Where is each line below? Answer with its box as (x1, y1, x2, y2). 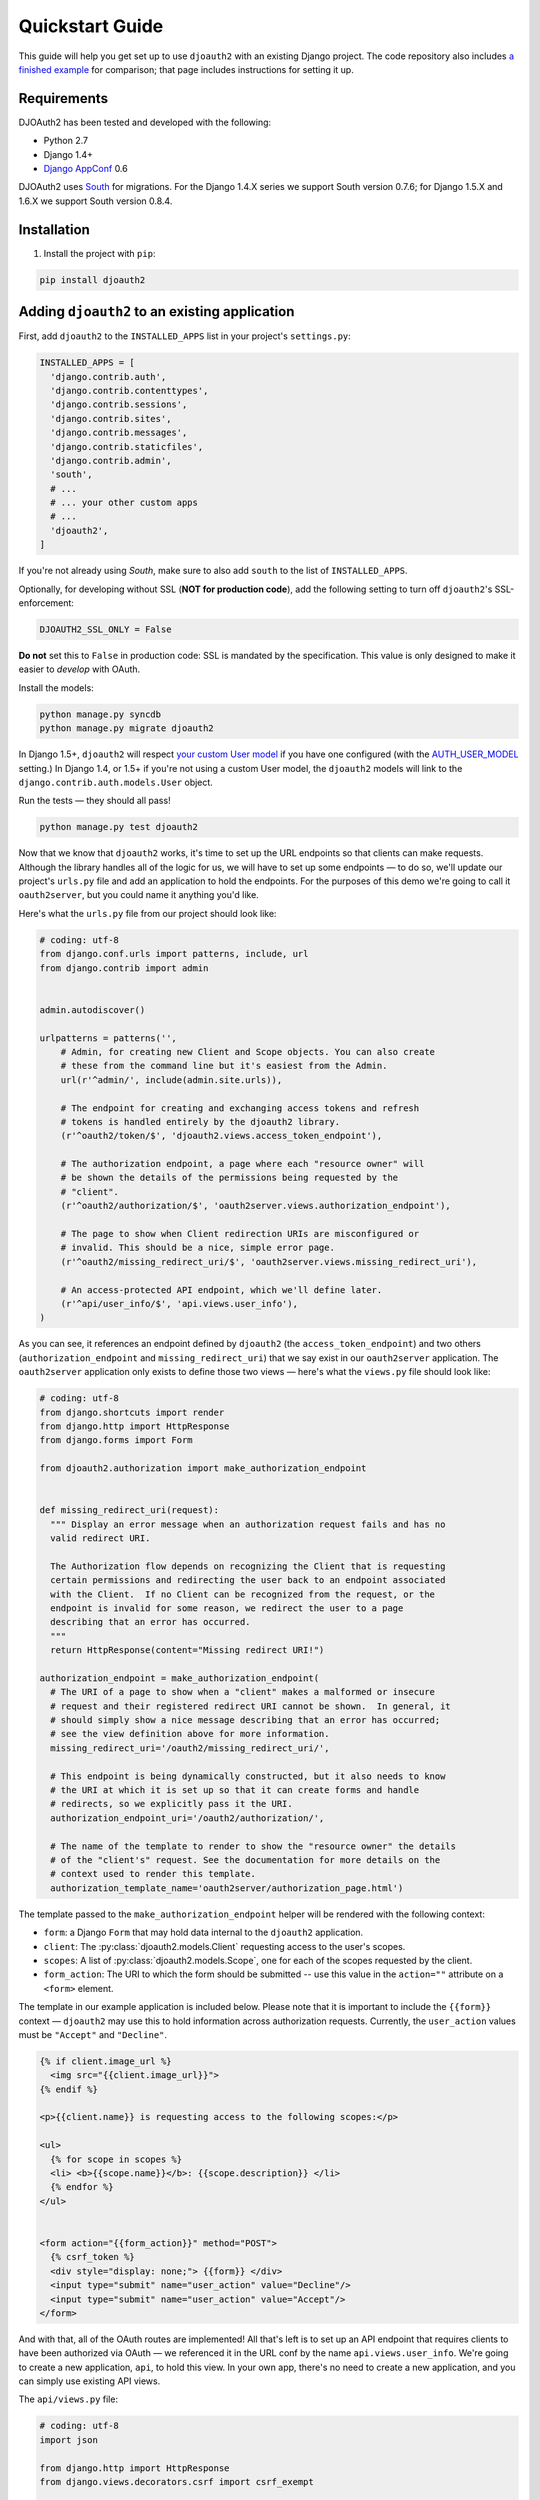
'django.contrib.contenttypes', (50, 385, 209, 396)
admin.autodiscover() (39, 1004, 146, 1015)
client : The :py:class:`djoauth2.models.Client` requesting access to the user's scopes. (43, 1940, 406, 1952)
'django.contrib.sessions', (50, 399, 188, 410)
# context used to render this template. (50, 1868, 257, 1880)
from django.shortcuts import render (39, 1406, 225, 1418)
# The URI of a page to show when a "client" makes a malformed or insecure (50, 1686, 435, 1698)
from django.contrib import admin (39, 962, 209, 974)
